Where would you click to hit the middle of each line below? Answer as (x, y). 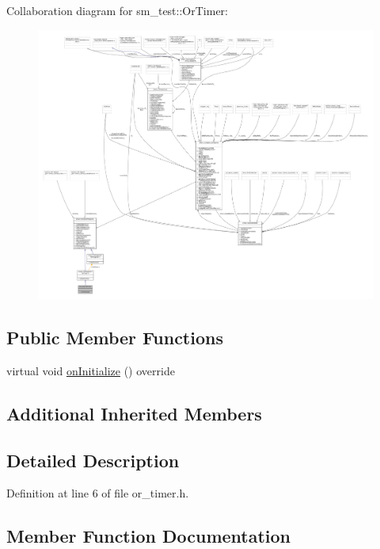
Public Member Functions (115, 338)
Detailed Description (93, 460)
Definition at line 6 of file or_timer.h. (98, 493)
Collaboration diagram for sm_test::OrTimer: (117, 10)
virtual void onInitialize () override (91, 370)
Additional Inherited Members (134, 413)
